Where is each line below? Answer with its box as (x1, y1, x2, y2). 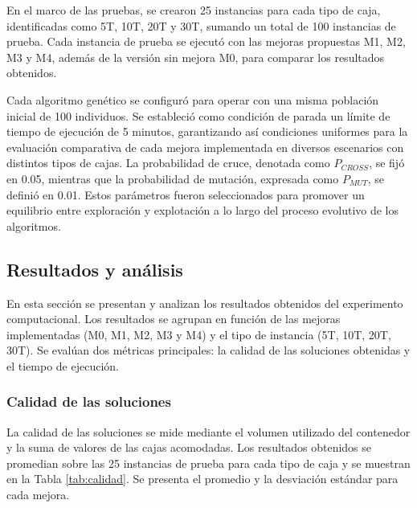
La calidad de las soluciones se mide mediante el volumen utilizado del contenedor (6, 423, 411, 440)
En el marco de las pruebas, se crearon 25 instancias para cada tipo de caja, (6, 2, 381, 18)
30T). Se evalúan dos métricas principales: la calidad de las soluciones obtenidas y (6, 342, 411, 358)
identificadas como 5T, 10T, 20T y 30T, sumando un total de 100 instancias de (6, 17, 396, 34)
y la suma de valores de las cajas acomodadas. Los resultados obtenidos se (6, 439, 372, 456)
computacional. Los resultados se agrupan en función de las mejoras (6, 310, 341, 327)
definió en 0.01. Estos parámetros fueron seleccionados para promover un (6, 186, 365, 203)
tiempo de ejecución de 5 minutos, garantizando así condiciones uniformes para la (6, 123, 408, 140)
